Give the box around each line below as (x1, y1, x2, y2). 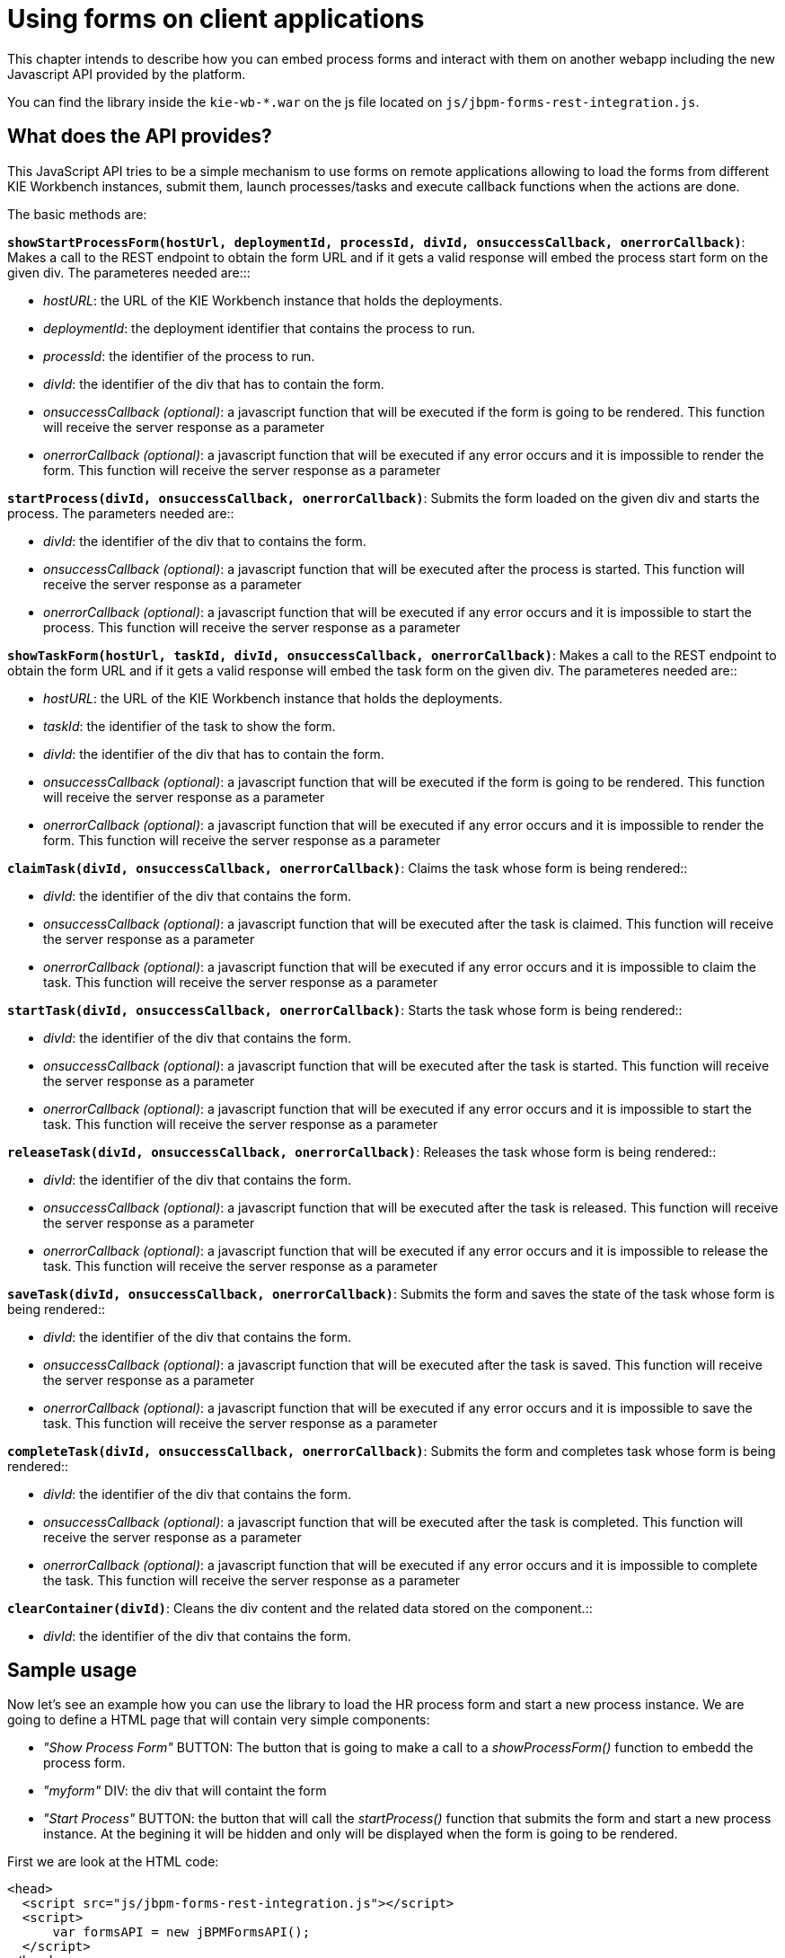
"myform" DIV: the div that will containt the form (43, 1783, 327, 1799)
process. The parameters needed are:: (7, 505, 234, 521)
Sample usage (7, 1659, 137, 1682)
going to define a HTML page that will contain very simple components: (7, 1712, 430, 1728)
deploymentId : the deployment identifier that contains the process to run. (43, 320, 476, 336)
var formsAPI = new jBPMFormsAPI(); (52, 1925, 311, 1940)
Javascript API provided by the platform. (7, 66, 246, 82)
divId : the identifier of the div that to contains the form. (43, 533, 366, 549)
